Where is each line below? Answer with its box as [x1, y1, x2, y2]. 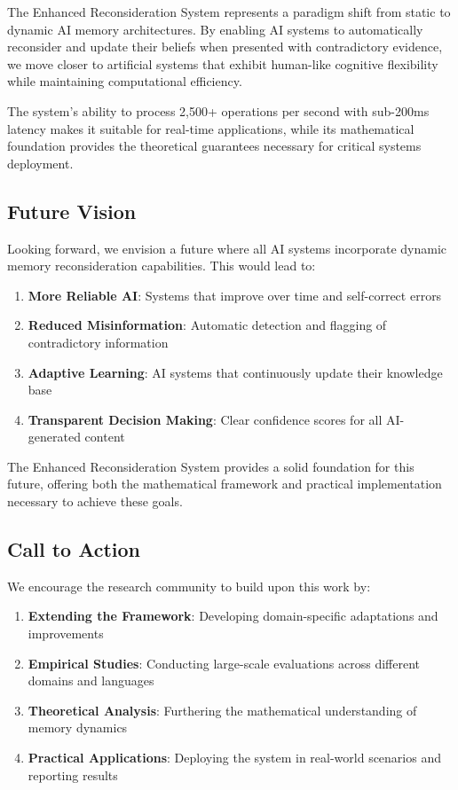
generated [28, 427, 81, 446]
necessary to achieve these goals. [7, 492, 183, 511]
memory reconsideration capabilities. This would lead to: [7, 256, 316, 275]
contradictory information [28, 332, 169, 351]
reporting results [28, 765, 118, 784]
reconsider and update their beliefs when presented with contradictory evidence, [7, 37, 443, 56]
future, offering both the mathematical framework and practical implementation [7, 474, 442, 493]
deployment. [7, 153, 74, 172]
